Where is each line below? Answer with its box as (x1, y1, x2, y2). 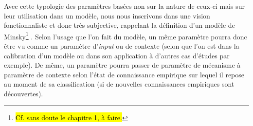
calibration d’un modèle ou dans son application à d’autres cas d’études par (4, 50, 230, 60)
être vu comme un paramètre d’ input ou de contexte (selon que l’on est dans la (4, 41, 239, 51)
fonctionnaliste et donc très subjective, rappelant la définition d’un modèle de (4, 20, 235, 30)
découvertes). (4, 89, 43, 98)
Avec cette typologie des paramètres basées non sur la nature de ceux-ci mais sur (4, 1, 245, 11)
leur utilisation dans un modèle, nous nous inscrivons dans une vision (4, 10, 210, 20)
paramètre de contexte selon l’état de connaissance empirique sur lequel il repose (4, 69, 245, 79)
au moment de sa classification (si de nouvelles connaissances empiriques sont (4, 79, 235, 89)
